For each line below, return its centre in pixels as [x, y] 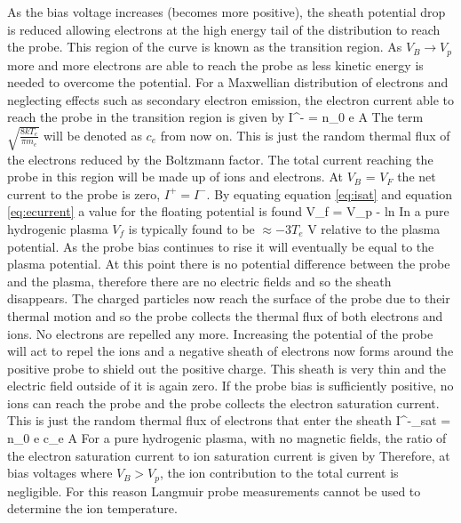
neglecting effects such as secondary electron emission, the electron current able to [231, 99]
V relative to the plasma [374, 228]
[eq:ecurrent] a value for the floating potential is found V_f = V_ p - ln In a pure [228, 211]
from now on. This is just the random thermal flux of [305, 135]
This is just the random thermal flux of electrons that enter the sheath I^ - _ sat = [229, 420]
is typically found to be [191, 228]
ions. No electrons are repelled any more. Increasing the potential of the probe [220, 333]
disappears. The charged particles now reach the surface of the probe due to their [229, 298]
